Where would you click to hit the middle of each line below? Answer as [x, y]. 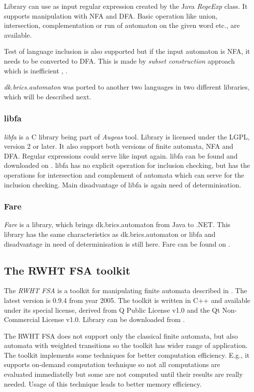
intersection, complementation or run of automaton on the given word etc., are [122, 25]
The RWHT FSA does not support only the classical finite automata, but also [121, 335]
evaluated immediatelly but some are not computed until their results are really [124, 374]
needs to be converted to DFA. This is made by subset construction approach [119, 60]
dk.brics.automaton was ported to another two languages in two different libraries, [127, 87]
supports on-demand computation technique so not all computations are [112, 364]
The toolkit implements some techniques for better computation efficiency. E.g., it [127, 355]
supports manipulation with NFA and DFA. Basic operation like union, [111, 15]
